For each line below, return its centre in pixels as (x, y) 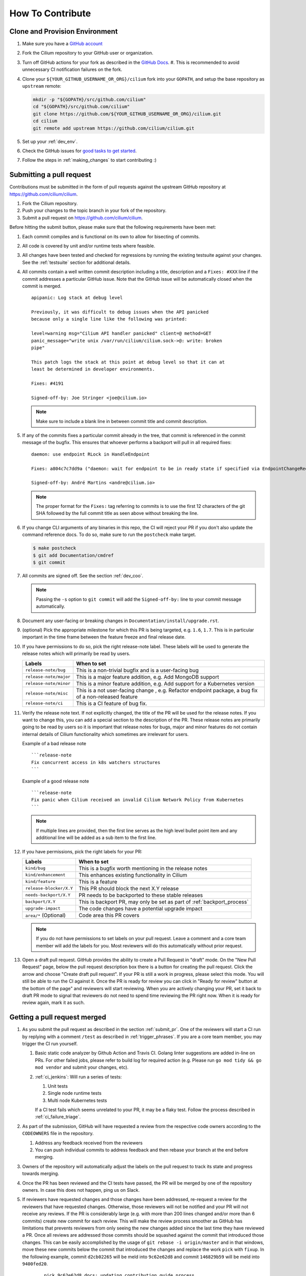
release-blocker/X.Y (49, 888)
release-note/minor (48, 684)
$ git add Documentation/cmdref (73, 555)
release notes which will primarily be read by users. (76, 654)
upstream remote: (42, 86)
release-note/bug (45, 670)
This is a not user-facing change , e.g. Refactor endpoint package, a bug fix (167, 690)
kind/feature (40, 882)
